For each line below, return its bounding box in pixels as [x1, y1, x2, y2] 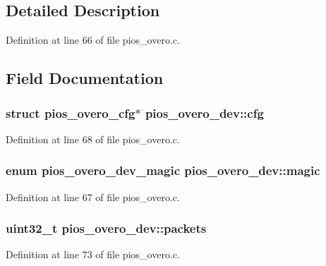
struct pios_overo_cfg [6, 104, 135, 121]
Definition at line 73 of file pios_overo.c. [6, 247, 180, 262]
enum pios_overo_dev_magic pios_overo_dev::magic [6, 162, 320, 179]
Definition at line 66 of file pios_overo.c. [6, 32, 180, 47]
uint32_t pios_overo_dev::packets [6, 219, 207, 237]
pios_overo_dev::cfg [145, 104, 264, 121]
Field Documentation [6, 67, 164, 89]
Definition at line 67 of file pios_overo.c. [6, 189, 180, 204]
